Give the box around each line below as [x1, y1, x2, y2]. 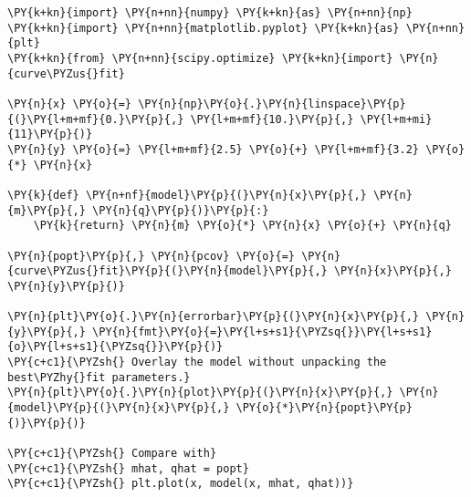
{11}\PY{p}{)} [7, 128, 93, 141]
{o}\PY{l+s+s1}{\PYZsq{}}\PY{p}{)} [7, 340, 224, 354]
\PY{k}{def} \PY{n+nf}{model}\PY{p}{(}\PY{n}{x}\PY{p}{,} [7, 188, 367, 202]
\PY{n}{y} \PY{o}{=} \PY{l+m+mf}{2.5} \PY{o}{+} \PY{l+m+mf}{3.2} [7, 142, 420, 156]
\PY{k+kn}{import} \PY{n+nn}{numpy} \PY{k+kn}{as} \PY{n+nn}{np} [7, 6, 413, 19]
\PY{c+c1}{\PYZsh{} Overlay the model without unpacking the [7, 356, 387, 369]
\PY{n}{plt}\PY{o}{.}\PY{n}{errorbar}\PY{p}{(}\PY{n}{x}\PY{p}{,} [7, 310, 420, 324]
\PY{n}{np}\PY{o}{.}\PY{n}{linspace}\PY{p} [138, 97, 406, 110]
